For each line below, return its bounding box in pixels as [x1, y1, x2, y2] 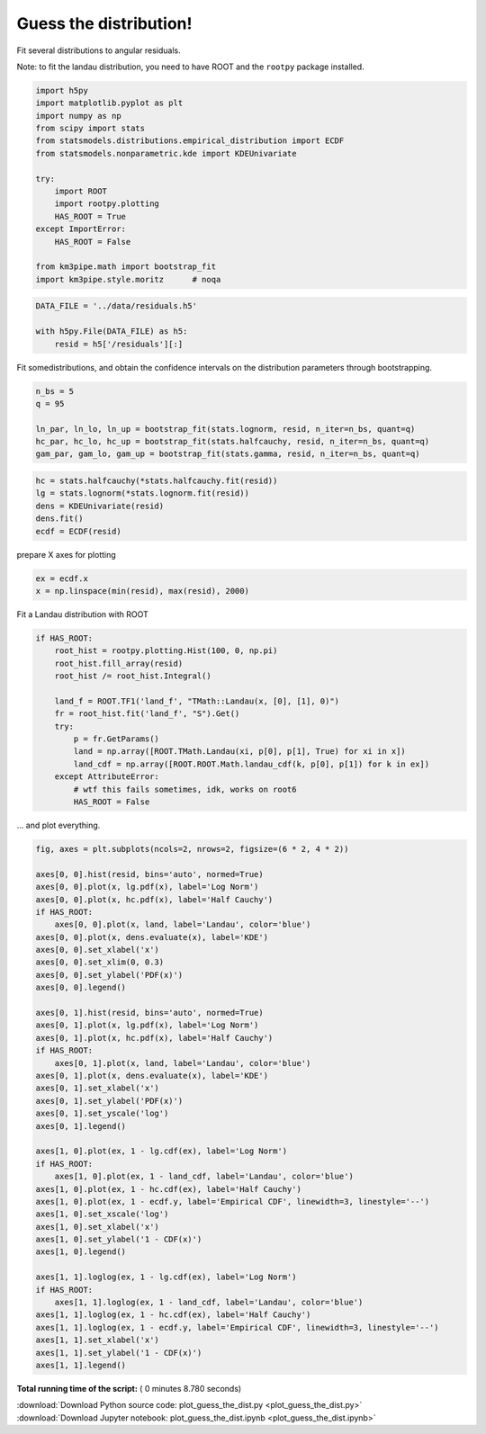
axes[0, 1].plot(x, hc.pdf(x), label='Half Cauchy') [35, 1033, 274, 1043]
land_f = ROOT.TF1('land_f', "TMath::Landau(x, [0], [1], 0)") [54, 695, 340, 706]
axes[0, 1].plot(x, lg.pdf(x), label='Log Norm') [35, 1020, 259, 1030]
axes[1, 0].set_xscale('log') [35, 1209, 169, 1219]
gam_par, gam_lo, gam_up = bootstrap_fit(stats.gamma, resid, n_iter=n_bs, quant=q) [35, 449, 420, 459]
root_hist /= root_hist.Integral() [54, 671, 211, 681]
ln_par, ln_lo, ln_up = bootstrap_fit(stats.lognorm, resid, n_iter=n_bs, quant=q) [35, 424, 416, 434]
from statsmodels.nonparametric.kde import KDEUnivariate [35, 148, 297, 158]
